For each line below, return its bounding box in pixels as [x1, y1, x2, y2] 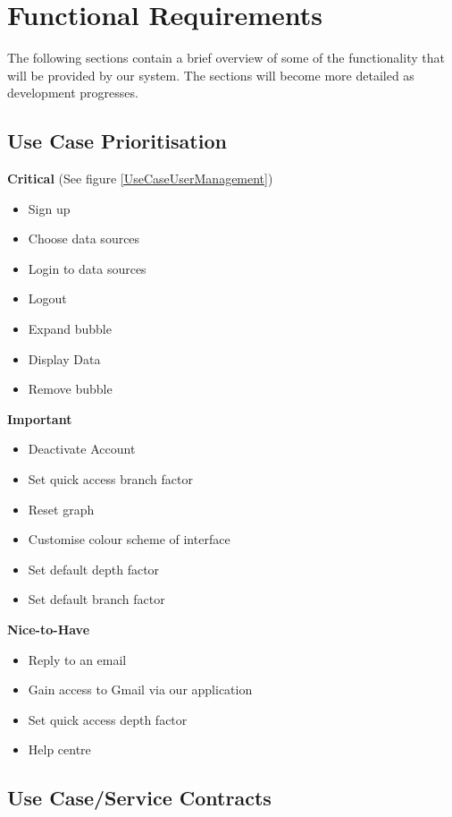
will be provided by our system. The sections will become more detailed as [7, 65, 414, 84]
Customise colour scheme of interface [28, 530, 230, 549]
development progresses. [7, 83, 138, 102]
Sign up [28, 199, 71, 217]
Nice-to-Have [7, 620, 90, 639]
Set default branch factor [28, 590, 165, 608]
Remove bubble [28, 379, 113, 398]
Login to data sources [28, 259, 146, 277]
